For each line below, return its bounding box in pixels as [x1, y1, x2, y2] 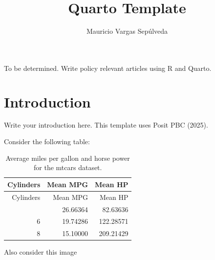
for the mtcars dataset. [34, 162, 102, 173]
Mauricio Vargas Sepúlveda [86, 26, 168, 36]
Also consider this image [4, 247, 77, 257]
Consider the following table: [4, 136, 90, 147]
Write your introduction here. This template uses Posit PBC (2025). [4, 120, 208, 130]
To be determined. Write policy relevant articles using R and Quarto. [4, 63, 212, 73]
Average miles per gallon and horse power [5, 152, 130, 163]
